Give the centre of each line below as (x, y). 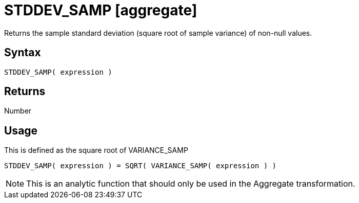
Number (18, 111)
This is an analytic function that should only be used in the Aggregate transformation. (191, 184)
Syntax (23, 53)
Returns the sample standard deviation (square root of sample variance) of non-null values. (158, 33)
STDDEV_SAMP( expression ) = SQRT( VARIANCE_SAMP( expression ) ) (141, 166)
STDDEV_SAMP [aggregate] (101, 10)
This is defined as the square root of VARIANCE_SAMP (96, 150)
